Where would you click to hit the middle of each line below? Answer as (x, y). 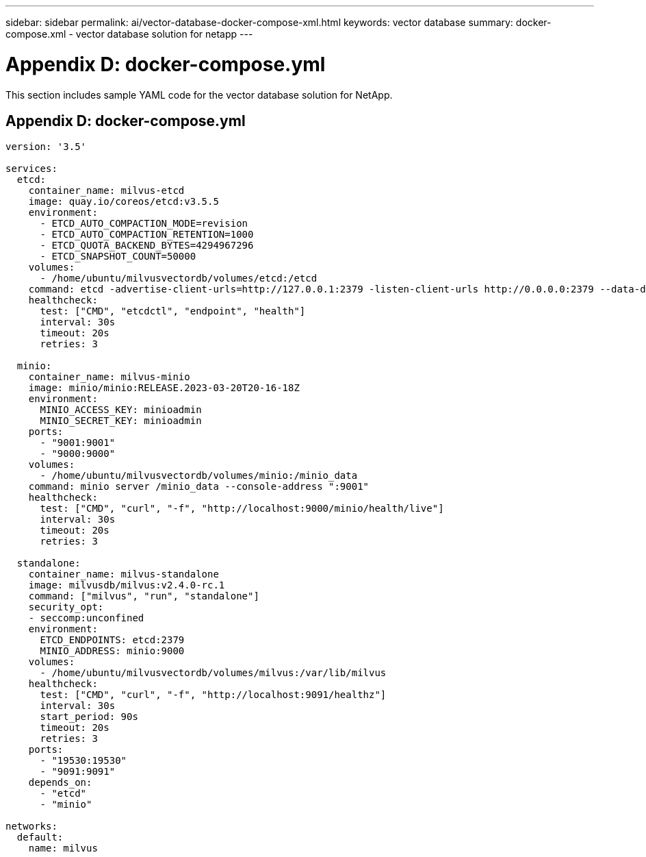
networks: (31, 827)
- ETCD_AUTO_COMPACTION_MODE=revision (144, 224)
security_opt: (66, 607)
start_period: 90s (89, 717)
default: (40, 837)
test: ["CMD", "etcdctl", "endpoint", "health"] (173, 311)
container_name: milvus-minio (109, 377)
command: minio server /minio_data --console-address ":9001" (199, 487)
